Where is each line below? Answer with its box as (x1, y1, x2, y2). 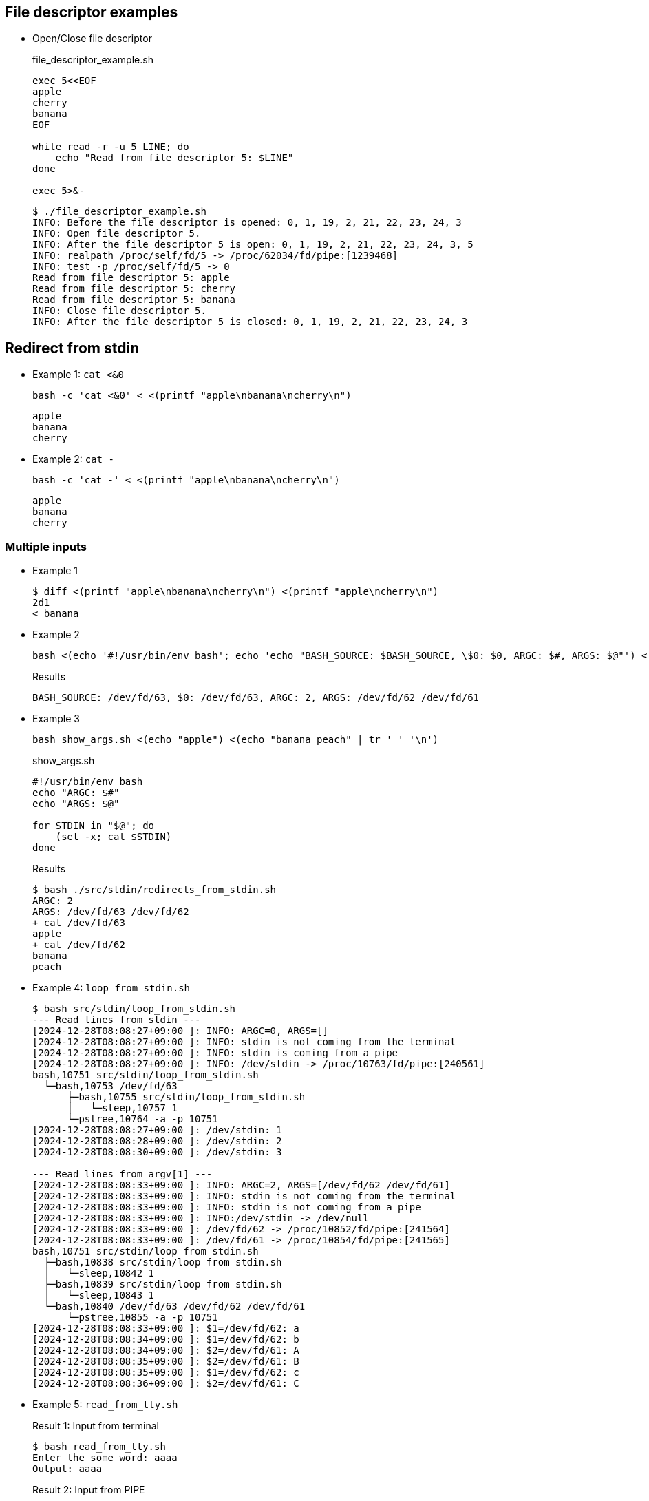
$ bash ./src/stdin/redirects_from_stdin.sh (32, 884, 277, 896)
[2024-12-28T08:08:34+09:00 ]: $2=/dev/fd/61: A (32, 1345, 299, 1356)
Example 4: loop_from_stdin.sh (32, 982, 190, 994)
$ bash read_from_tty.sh (32, 1441, 166, 1453)
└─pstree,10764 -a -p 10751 (67, 1113, 218, 1125)
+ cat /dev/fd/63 (32, 917, 125, 929)
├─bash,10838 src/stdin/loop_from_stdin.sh (43, 1257, 282, 1268)
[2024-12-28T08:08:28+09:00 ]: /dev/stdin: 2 (32, 1135, 282, 1147)
